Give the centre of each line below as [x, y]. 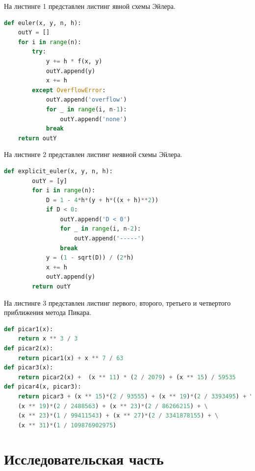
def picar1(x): [29, 329]
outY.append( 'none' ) [93, 119]
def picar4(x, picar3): [43, 387]
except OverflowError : [69, 90]
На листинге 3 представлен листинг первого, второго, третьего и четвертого [117, 302]
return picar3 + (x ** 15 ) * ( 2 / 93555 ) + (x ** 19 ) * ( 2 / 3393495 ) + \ [136, 396]
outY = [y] [50, 181]
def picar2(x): [29, 348]
